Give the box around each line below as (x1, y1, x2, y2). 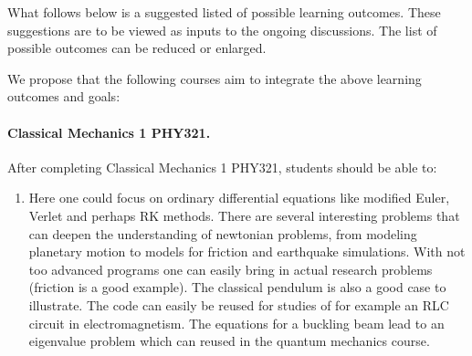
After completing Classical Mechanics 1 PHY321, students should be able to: (7, 157, 437, 176)
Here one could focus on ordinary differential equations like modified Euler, (28, 188, 450, 207)
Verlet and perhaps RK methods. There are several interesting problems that (28, 205, 460, 225)
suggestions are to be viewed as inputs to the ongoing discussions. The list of (7, 20, 437, 39)
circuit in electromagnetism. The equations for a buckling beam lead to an (28, 313, 445, 332)
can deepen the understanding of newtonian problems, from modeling (28, 224, 417, 243)
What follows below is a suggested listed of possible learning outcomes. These (7, 3, 441, 21)
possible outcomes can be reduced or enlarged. (7, 38, 267, 58)
